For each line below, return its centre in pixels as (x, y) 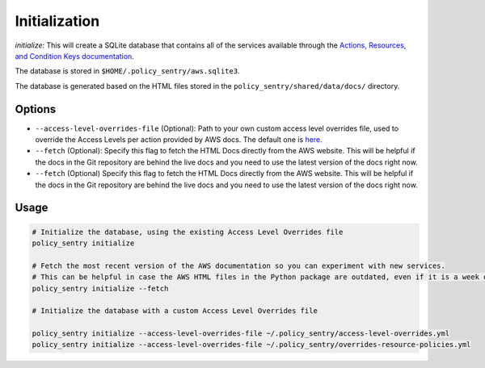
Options (36, 109)
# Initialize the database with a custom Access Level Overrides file (175, 311)
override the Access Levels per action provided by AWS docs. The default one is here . (179, 140)
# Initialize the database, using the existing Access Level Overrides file (188, 232)
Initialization (57, 21)
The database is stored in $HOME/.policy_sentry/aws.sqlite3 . (127, 71)
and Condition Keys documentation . (75, 56)
